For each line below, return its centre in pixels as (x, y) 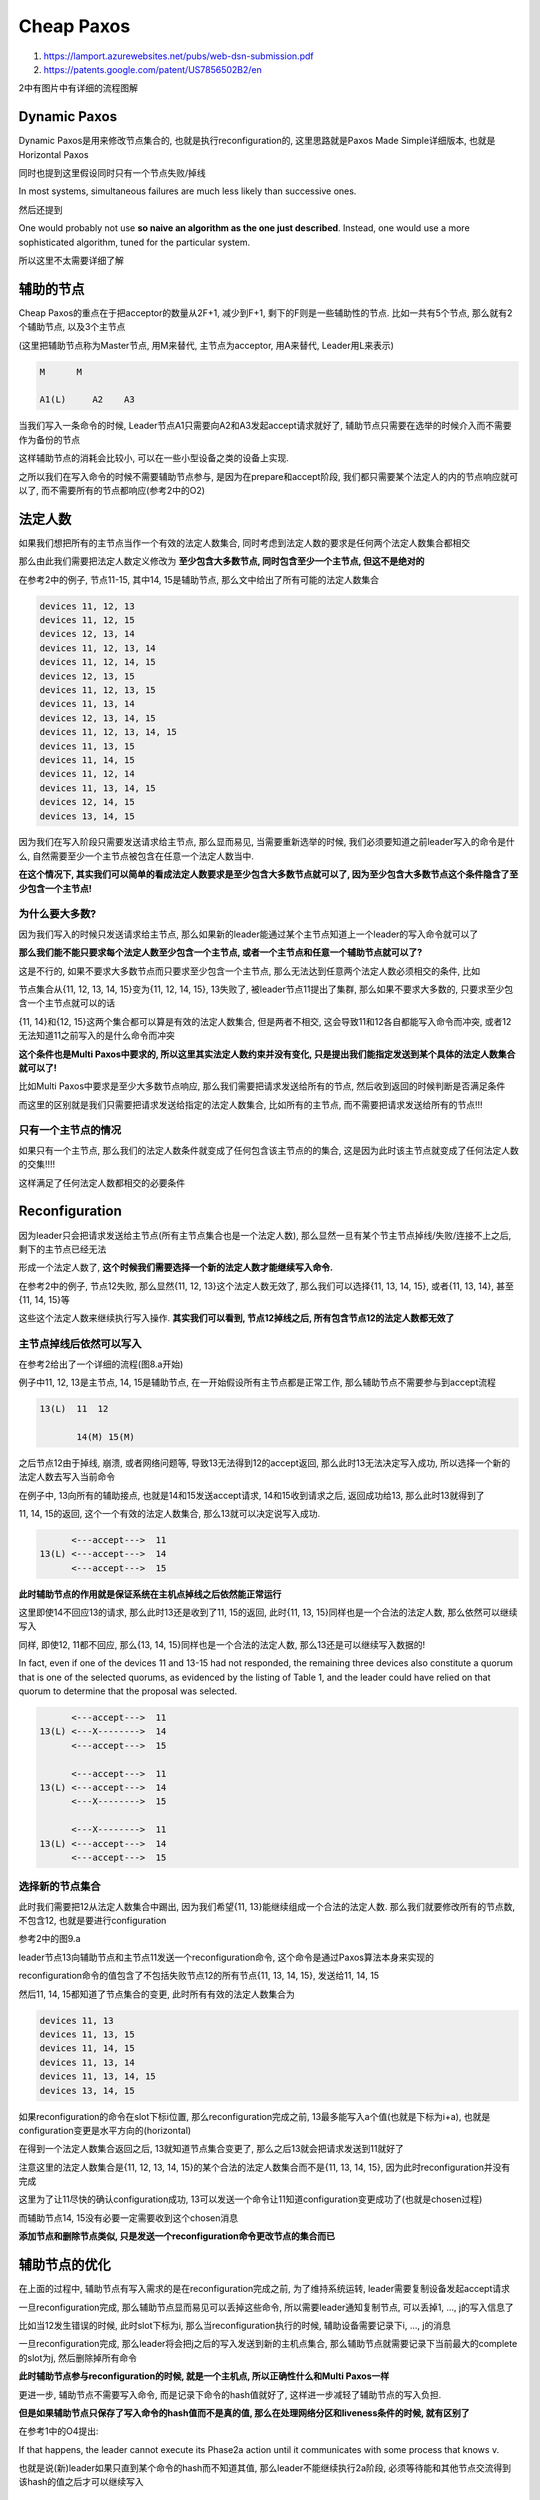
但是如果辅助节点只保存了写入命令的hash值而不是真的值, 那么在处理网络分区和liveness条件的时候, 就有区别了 (244, 2412)
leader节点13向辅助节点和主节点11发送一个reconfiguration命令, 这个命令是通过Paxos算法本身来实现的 (226, 1957)
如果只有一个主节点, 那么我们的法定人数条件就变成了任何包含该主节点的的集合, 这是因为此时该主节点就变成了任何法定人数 (268, 1150)
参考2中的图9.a (49, 1939)
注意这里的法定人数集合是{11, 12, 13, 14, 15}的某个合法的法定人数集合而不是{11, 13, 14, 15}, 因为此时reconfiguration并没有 (264, 2167)
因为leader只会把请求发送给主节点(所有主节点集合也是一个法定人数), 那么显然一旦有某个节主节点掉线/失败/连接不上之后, (265, 1235)
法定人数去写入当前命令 (66, 1477)
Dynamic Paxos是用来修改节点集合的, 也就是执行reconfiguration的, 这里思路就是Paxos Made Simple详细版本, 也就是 (257, 141)
